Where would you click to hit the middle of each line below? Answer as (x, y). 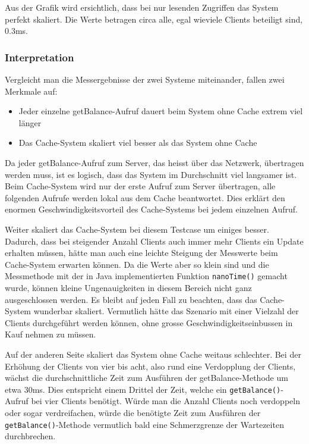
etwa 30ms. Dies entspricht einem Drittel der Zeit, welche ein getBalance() (143, 389)
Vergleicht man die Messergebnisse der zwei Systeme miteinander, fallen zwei (145, 79)
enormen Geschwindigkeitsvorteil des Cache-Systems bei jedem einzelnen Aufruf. (151, 209)
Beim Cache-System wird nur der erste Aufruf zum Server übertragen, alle (140, 186)
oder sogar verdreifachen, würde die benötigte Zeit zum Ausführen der (133, 412)
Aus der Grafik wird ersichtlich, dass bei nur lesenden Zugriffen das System (142, 7)
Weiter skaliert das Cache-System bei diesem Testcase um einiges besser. (137, 229)
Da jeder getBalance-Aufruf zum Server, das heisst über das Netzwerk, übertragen (154, 162)
